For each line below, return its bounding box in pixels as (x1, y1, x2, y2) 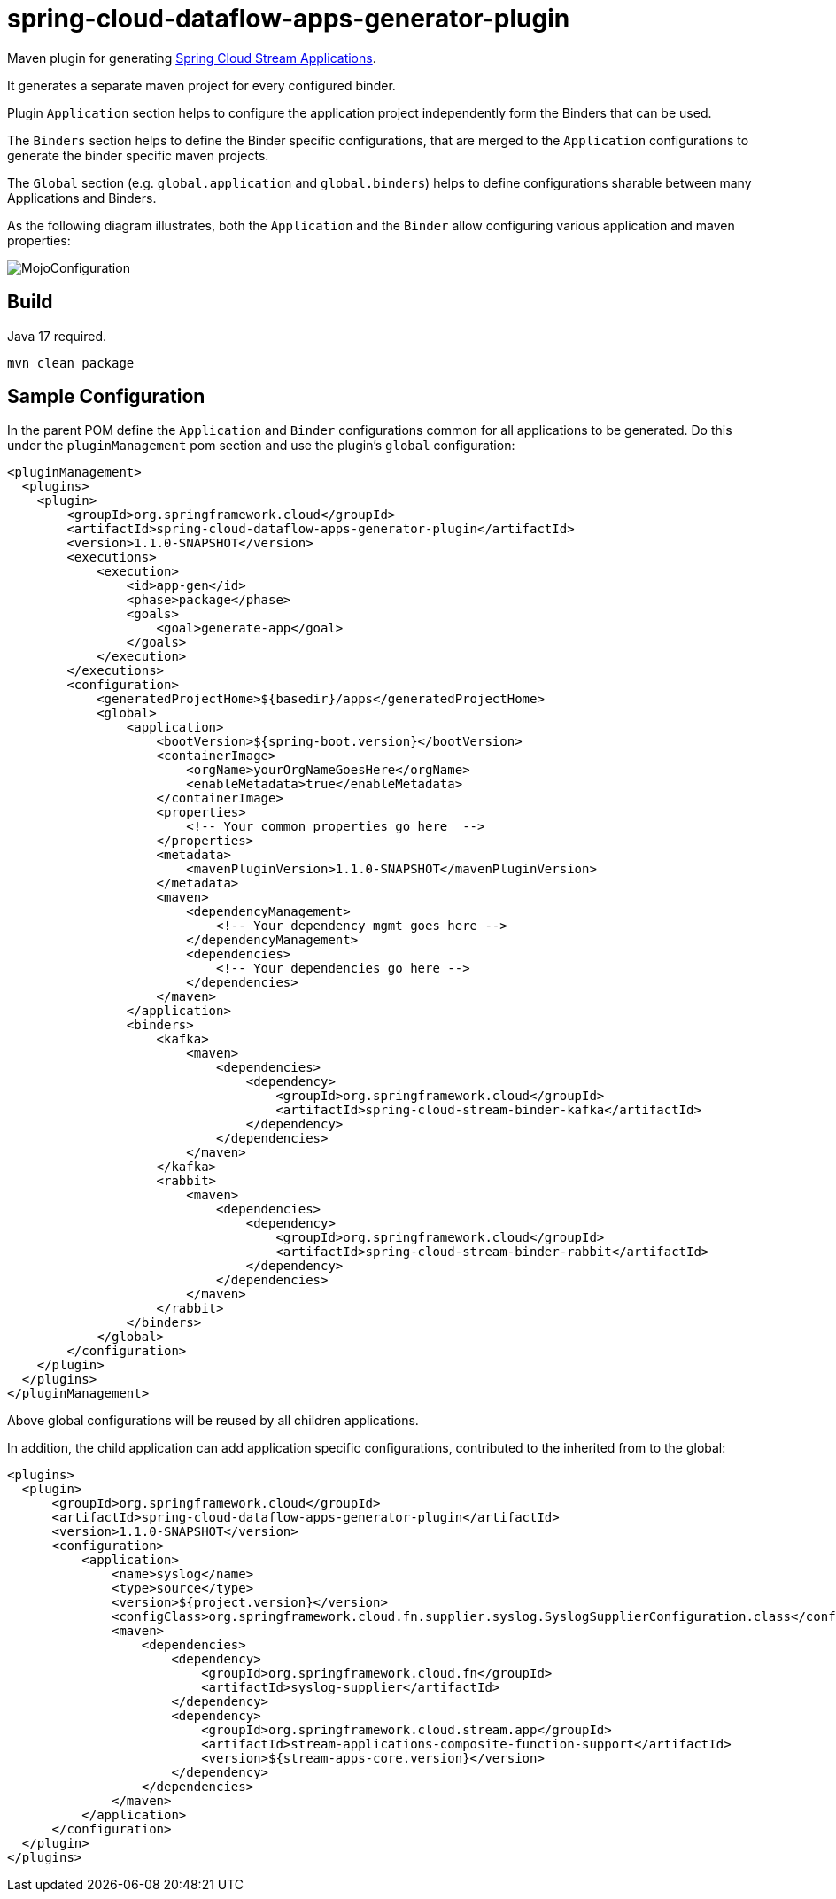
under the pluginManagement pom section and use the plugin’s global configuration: (7, 438, 515, 453)
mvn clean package (7, 355, 135, 370)
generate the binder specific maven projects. (7, 147, 269, 163)
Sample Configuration (7, 385, 205, 408)
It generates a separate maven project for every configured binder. (7, 77, 396, 93)
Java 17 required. (7, 328, 107, 344)
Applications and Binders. (7, 190, 157, 205)
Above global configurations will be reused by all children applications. (7, 1413, 419, 1429)
